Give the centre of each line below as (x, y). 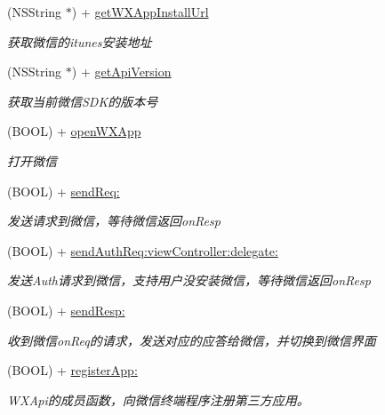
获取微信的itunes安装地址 (80, 41)
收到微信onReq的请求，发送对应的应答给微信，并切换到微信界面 (192, 340)
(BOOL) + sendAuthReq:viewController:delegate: (143, 250)
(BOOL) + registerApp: (72, 370)
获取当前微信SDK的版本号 (83, 101)
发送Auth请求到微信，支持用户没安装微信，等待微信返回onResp (189, 280)
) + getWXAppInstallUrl (140, 12)
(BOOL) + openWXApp (74, 131)
